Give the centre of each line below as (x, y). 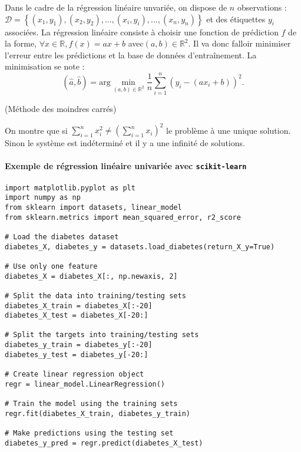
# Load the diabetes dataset (62, 237)
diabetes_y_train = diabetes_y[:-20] (79, 345)
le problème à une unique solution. (229, 130)
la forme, (21, 43)
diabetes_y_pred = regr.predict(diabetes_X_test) (104, 443)
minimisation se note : (45, 66)
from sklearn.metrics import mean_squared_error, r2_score (123, 217)
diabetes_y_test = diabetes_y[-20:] (77, 354)
